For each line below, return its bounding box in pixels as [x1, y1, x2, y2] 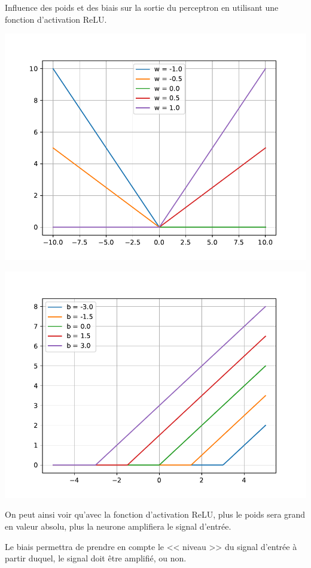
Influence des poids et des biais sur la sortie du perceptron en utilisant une [5, 1, 279, 13]
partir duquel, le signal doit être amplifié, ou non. [5, 552, 187, 564]
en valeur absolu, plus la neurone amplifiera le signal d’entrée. [5, 519, 231, 532]
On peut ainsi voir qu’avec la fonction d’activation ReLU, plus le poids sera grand [5, 508, 306, 521]
